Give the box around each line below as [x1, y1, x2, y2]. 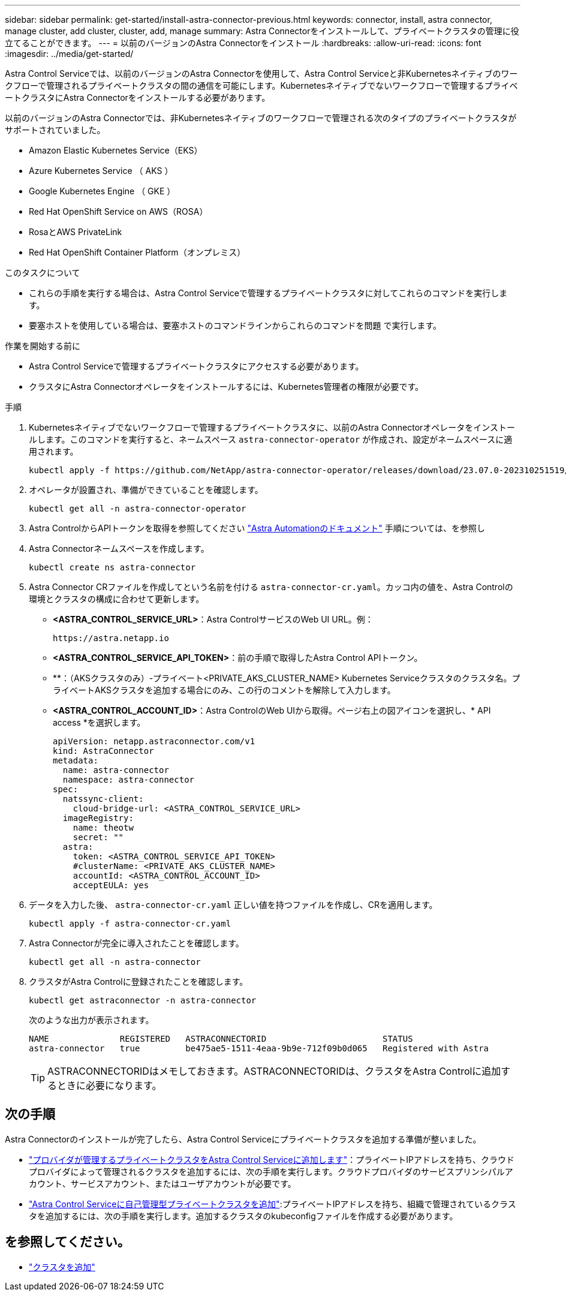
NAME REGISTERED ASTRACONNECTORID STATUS [29, 1034, 413, 1044]
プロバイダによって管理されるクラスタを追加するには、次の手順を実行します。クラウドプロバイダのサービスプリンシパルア [29, 1166, 513, 1177]
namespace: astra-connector [62, 775, 195, 784]
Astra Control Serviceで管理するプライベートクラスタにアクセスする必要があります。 [29, 361, 364, 371]
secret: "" [73, 832, 124, 842]
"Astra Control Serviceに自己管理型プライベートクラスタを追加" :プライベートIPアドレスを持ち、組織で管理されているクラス [29, 1198, 516, 1209]
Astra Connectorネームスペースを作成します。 [29, 543, 209, 554]
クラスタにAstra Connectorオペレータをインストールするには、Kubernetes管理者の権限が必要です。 [29, 381, 424, 392]
